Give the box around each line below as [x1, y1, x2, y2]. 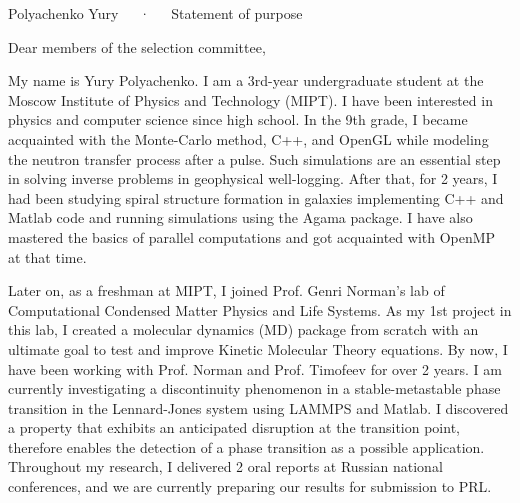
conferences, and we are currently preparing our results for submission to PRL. [8, 476, 492, 497]
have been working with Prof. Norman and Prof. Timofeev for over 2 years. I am [8, 358, 502, 379]
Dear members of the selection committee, [8, 36, 266, 57]
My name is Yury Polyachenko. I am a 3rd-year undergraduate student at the [8, 70, 484, 91]
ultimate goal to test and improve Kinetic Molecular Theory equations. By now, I [8, 338, 508, 359]
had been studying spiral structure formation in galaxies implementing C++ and [8, 187, 504, 208]
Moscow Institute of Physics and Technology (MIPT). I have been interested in [8, 89, 493, 110]
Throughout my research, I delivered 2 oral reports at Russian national [8, 456, 443, 477]
